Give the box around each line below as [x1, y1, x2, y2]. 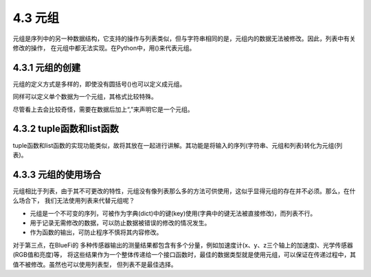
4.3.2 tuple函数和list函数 [12, 123, 120, 135]
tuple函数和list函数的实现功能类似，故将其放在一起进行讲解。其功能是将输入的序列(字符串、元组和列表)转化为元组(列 [12, 141, 343, 149]
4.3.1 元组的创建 [12, 62, 81, 74]
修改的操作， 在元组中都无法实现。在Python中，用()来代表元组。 [12, 43, 196, 52]
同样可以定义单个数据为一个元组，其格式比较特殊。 [12, 93, 157, 101]
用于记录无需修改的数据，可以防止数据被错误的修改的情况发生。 [30, 219, 211, 227]
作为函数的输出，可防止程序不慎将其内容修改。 [30, 228, 163, 236]
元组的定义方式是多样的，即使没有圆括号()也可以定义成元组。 [12, 80, 186, 88]
